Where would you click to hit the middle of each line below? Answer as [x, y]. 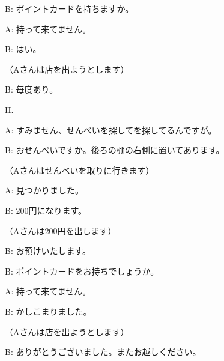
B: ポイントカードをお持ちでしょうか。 [82, 271]
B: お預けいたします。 [48, 251]
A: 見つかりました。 [44, 190]
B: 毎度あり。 [32, 89]
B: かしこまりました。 [48, 311]
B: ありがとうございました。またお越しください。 [103, 352]
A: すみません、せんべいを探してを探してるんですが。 [111, 129]
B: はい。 [23, 49]
